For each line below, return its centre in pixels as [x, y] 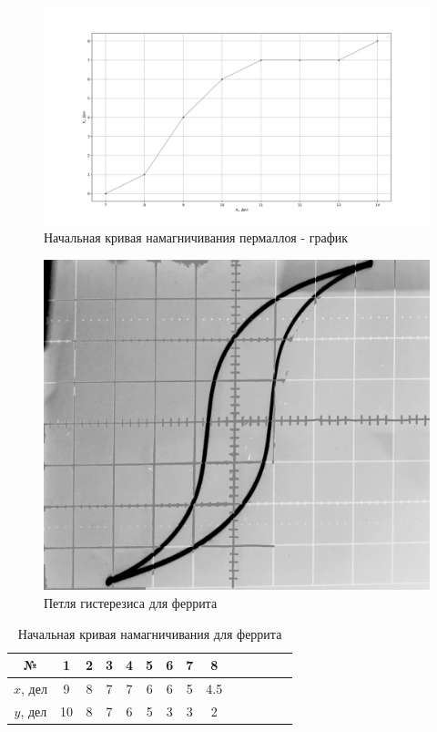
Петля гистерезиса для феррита [131, 603]
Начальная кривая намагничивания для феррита [150, 633]
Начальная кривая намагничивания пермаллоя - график [196, 237]
